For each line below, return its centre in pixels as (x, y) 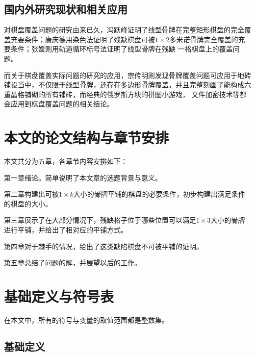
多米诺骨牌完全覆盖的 (204, 39)
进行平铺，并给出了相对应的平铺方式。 (66, 230)
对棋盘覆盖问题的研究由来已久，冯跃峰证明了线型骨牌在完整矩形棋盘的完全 (124, 30)
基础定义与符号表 (59, 296)
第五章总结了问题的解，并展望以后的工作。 (73, 263)
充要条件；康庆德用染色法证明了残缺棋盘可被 (83, 39)
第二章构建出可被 (31, 194)
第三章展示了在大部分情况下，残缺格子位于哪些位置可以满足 (100, 220)
